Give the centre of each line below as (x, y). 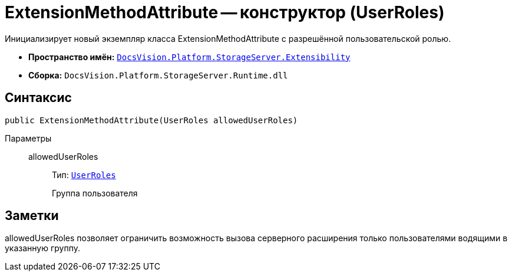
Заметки (32, 216)
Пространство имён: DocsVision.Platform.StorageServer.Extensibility (189, 57)
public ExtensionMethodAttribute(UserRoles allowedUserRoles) (151, 120)
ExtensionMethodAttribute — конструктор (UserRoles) (225, 12)
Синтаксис (38, 98)
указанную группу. (43, 248)
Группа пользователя (95, 193)
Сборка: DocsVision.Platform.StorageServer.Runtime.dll (158, 75)
